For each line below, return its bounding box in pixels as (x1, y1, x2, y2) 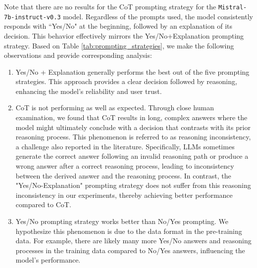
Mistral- (218, 4, 247, 11)
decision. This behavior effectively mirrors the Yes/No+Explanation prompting (4, 30, 244, 41)
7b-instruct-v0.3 (4, 13, 61, 21)
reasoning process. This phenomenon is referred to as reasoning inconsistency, (15, 132, 251, 142)
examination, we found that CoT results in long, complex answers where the (15, 112, 248, 123)
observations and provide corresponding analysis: (4, 50, 152, 60)
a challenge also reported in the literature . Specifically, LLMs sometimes (15, 141, 235, 151)
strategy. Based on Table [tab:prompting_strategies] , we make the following (4, 40, 234, 50)
